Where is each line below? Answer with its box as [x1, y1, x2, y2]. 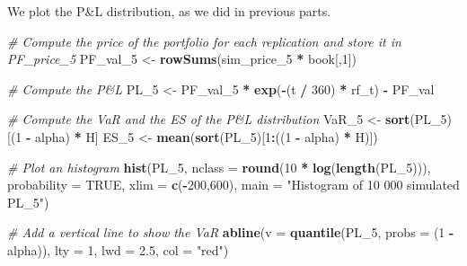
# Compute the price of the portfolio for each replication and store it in [7, 31, 401, 50]
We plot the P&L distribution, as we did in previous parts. [7, 2, 331, 20]
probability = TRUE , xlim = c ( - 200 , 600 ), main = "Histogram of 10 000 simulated [7, 175, 460, 194]
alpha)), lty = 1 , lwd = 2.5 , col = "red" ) [7, 240, 229, 259]
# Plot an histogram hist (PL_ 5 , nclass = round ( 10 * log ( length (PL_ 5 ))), [7, 157, 431, 176]
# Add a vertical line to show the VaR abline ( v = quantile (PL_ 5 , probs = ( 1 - [7, 223, 454, 242]
